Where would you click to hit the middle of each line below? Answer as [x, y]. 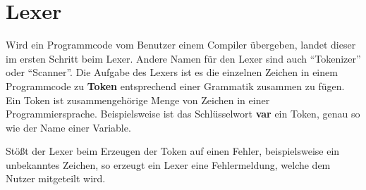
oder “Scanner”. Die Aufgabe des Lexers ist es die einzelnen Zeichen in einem [172, 72]
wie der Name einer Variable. [68, 127]
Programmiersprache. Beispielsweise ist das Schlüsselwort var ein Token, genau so [183, 114]
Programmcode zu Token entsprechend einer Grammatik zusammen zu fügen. [175, 85]
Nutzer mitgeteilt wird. [56, 178]
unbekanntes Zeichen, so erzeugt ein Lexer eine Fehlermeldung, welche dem [168, 164]
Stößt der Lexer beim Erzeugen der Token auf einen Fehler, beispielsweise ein [173, 151]
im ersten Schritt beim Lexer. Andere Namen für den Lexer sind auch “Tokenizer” [183, 58]
